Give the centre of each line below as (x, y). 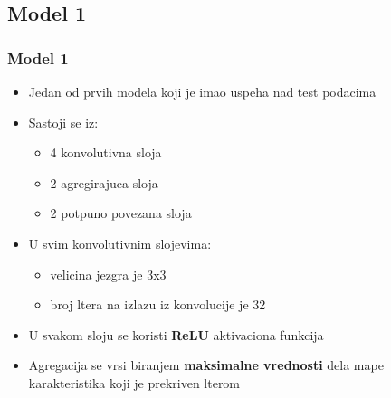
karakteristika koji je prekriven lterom (134, 382)
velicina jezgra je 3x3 (108, 274)
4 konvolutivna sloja (106, 152)
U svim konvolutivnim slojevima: (120, 243)
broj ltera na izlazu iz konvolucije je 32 (158, 304)
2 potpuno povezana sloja (121, 213)
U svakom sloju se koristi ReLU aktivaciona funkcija (176, 334)
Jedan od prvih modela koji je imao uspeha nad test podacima (202, 91)
